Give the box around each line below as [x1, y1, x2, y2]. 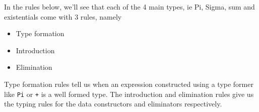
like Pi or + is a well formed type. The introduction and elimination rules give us [4, 88, 254, 99]
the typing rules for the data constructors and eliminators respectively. [4, 98, 222, 109]
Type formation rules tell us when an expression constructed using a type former [4, 78, 253, 89]
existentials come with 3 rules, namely [4, 11, 122, 22]
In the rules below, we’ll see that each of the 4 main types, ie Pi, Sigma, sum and [4, 2, 255, 12]
